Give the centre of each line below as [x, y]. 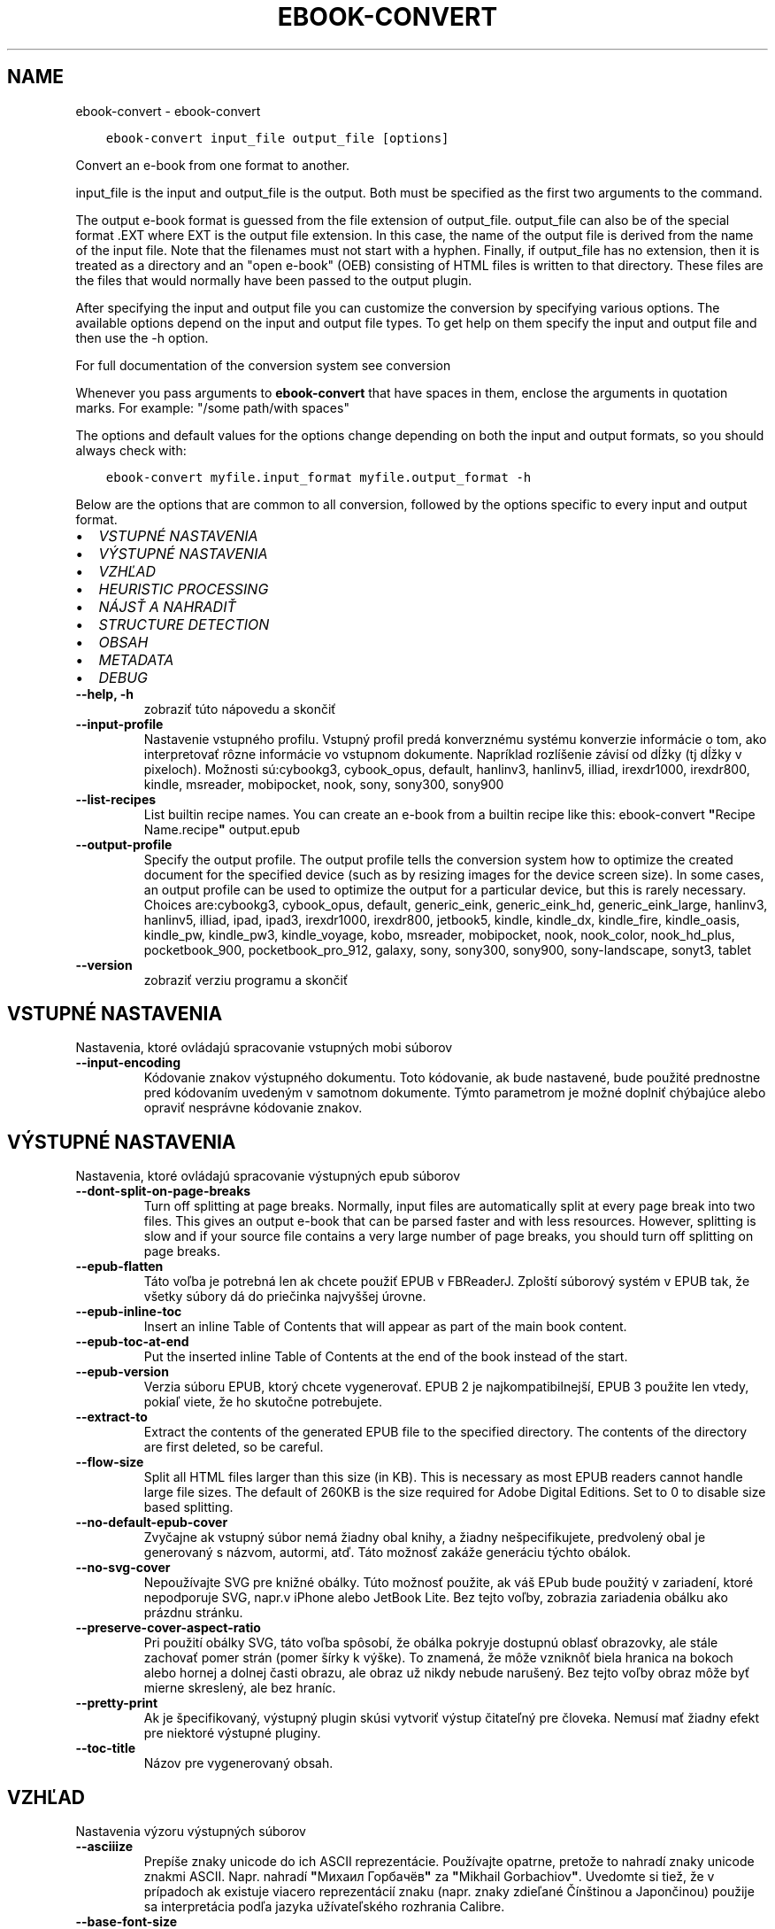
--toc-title [106, 1748]
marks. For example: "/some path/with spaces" [212, 407]
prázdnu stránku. [193, 1613]
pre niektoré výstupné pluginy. [232, 1733]
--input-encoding [128, 1063]
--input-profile [119, 724]
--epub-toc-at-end [132, 1342]
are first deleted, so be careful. [234, 1447]
